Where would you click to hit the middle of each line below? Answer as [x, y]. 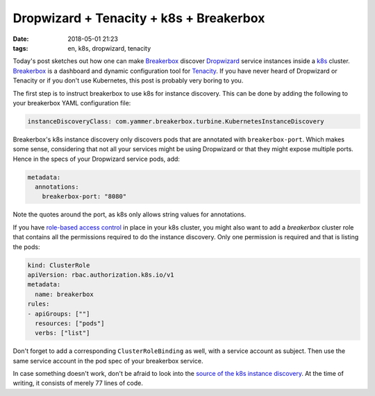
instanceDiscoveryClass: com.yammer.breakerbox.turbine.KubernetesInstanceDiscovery [176, 121]
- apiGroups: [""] [59, 313]
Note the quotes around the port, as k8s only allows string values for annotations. [130, 214]
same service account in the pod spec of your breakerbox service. [108, 361]
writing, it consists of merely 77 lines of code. [78, 383]
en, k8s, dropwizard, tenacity [109, 48]
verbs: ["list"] [62, 333]
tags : [20, 48]
